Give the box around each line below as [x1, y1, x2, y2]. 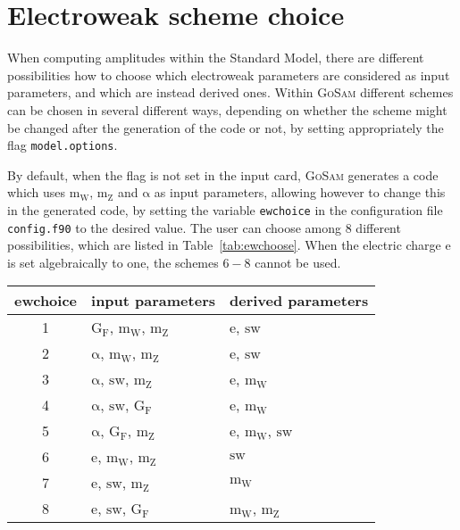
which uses [7, 183, 66, 202]
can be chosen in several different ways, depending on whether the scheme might [7, 100, 447, 119]
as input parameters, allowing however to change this [154, 183, 446, 202]
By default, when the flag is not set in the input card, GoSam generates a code [7, 165, 439, 184]
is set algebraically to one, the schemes [7, 253, 219, 271]
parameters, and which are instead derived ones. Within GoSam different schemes [7, 83, 454, 102]
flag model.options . [7, 136, 118, 154]
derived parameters [229, 290, 369, 311]
